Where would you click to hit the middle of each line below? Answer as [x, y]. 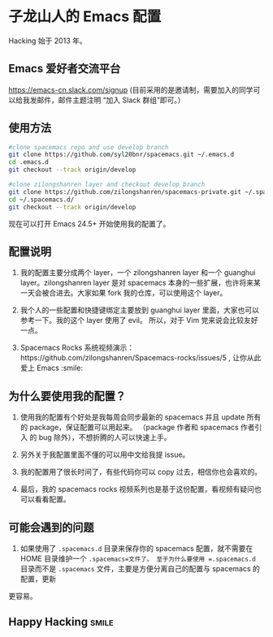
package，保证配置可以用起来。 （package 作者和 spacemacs [134, 428]
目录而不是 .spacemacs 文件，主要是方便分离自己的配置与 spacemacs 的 [140, 568]
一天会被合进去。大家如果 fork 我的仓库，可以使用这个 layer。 [123, 293]
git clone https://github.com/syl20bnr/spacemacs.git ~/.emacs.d [121, 155]
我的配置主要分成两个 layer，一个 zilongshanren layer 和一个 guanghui [138, 273]
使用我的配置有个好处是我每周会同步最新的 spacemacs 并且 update [132, 417]
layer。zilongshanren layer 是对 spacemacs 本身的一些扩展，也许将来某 [141, 283]
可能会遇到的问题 [51, 527]
